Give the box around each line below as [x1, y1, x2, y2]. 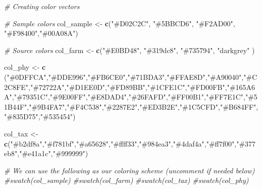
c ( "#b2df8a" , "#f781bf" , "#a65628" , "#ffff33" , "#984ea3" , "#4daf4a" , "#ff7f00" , [4, 138, 237, 149]
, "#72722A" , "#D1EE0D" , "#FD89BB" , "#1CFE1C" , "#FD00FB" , [28, 81, 227, 92]
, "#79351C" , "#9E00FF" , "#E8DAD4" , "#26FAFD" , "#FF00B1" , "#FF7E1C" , [12, 91, 245, 102]
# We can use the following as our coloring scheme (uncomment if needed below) [4, 165, 255, 175]
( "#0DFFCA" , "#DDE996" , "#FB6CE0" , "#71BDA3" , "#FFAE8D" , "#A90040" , [4, 71, 244, 82]
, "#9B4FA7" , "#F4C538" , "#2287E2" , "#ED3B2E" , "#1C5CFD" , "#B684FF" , [27, 101, 258, 112]
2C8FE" [4, 81, 29, 92]
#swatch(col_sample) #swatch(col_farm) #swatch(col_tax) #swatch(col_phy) [4, 175, 249, 185]
